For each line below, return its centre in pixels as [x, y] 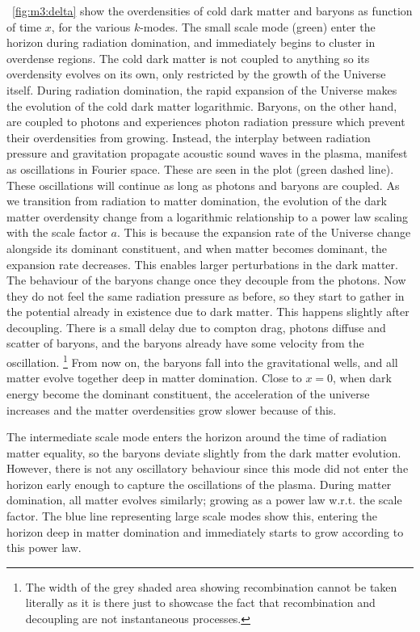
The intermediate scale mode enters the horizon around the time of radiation [197, 437]
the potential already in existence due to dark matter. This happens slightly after [208, 312]
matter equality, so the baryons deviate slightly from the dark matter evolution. [204, 452]
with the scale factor [57, 232]
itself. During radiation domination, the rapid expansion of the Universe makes [202, 89]
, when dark [362, 378]
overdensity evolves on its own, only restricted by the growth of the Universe [196, 74]
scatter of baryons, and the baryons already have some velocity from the [185, 343]
